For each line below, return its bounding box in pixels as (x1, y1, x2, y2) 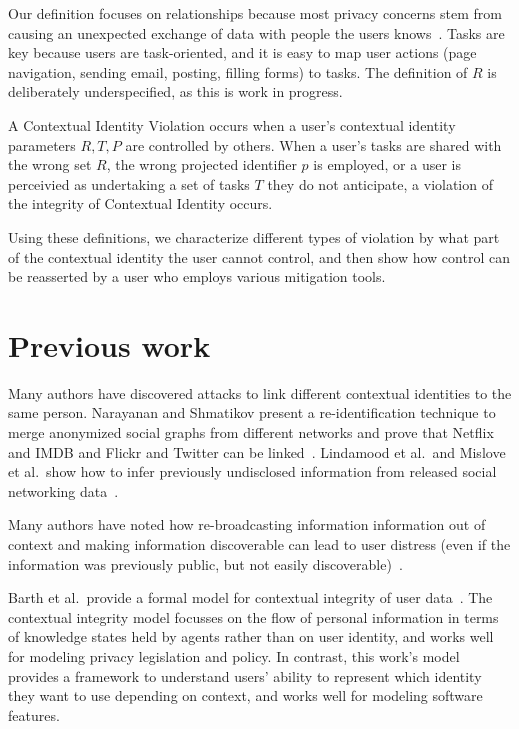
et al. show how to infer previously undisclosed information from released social (8, 461, 497, 482)
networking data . (8, 480, 119, 501)
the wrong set (8, 154, 92, 175)
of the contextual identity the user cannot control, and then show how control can (8, 246, 510, 267)
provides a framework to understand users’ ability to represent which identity (8, 665, 482, 686)
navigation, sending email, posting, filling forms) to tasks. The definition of (8, 61, 468, 82)
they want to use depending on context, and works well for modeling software (8, 685, 483, 706)
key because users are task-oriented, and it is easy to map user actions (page (8, 42, 477, 63)
